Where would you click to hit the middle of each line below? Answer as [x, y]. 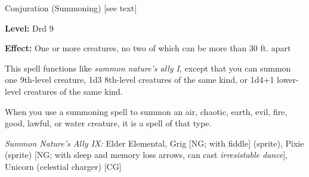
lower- [288, 80]
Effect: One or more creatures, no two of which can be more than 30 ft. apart [148, 48]
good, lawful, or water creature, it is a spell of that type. [108, 123]
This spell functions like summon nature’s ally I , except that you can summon [148, 68]
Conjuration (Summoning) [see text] [71, 8]
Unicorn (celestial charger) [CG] [63, 166]
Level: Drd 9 [29, 28]
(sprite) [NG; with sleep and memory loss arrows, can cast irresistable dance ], [146, 155]
